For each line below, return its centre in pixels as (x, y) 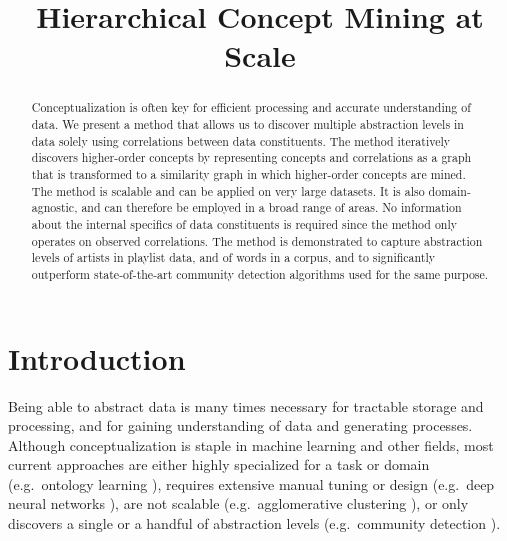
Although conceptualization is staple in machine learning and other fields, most (251, 444)
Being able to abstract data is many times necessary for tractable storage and (246, 405)
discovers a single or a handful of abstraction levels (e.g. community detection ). (254, 523)
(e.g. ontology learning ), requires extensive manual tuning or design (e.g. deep (251, 483)
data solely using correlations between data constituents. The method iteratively (241, 140)
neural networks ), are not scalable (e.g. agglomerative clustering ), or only (238, 503)
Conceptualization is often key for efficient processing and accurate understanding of (251, 107)
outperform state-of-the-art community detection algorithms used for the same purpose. (260, 273)
